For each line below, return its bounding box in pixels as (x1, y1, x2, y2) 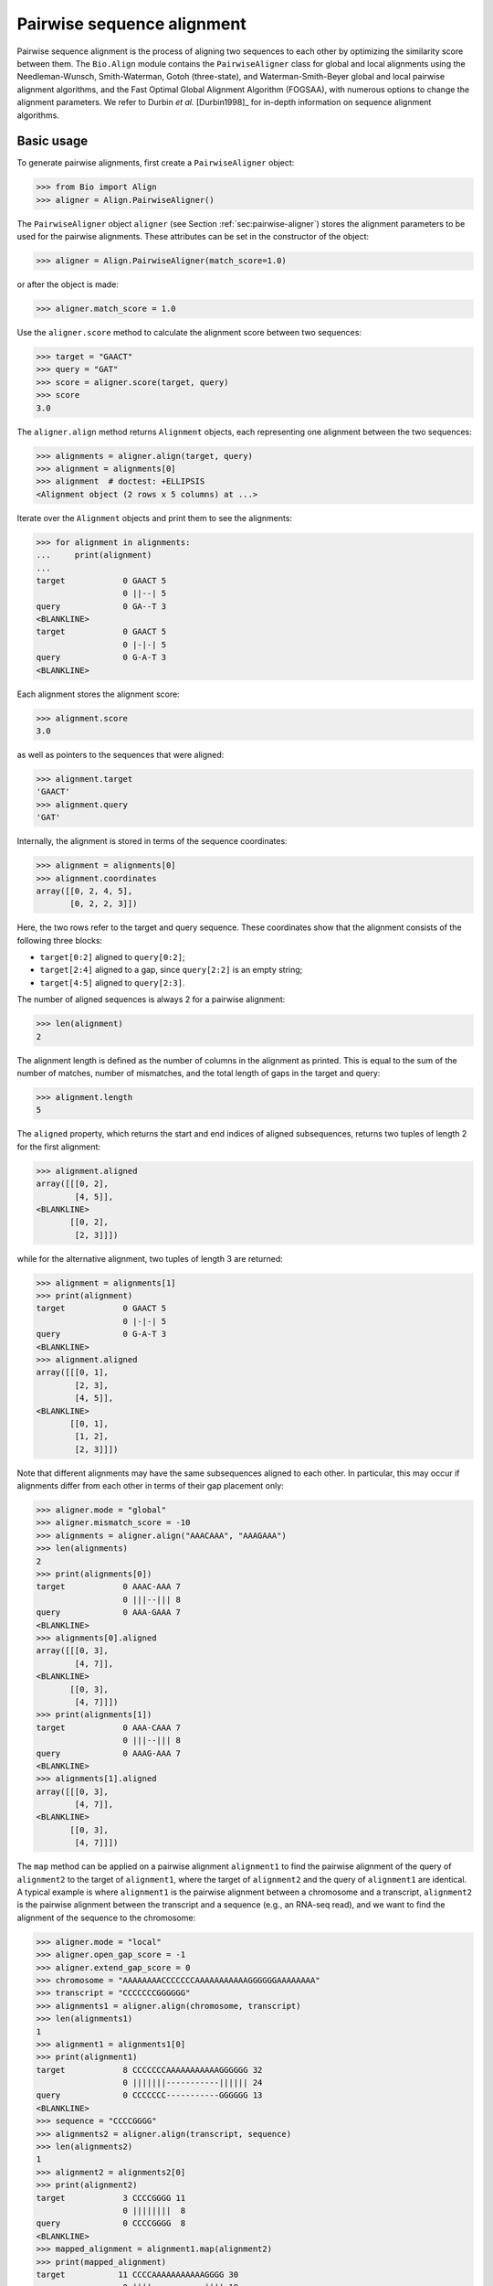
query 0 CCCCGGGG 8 (36, 2218, 186, 2228)
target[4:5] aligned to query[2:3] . (39, 977, 185, 988)
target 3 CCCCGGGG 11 (36, 2193, 186, 2203)
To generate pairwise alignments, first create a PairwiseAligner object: (16, 157, 295, 168)
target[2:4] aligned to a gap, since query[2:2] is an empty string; (39, 965, 303, 976)
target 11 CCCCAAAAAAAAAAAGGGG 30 (36, 2269, 239, 2280)
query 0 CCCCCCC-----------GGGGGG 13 (36, 2090, 263, 2100)
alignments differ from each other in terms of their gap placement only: (16, 1480, 285, 1491)
